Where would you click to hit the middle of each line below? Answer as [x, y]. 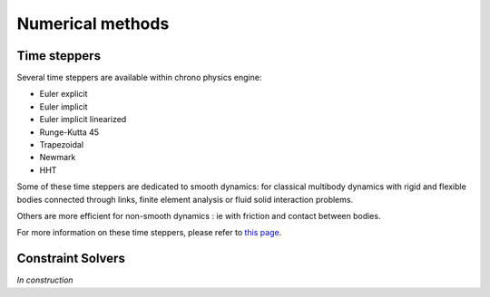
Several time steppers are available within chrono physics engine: [139, 78]
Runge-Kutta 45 [69, 132]
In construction [45, 280]
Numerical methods [93, 24]
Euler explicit [64, 94]
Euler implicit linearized [83, 120]
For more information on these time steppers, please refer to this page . [149, 233]
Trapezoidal [62, 145]
